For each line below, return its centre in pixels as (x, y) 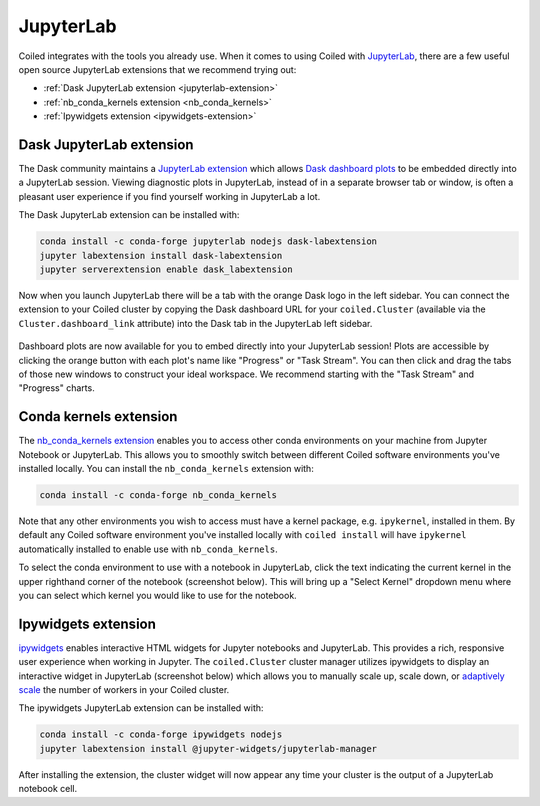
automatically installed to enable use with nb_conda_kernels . (148, 549)
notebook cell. (48, 789)
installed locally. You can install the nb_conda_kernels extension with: (166, 468)
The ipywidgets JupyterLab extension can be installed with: (141, 708)
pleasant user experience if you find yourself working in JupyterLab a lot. (169, 196)
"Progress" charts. (56, 388)
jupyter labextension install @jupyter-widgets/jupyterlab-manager (208, 748)
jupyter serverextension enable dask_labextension (166, 269)
